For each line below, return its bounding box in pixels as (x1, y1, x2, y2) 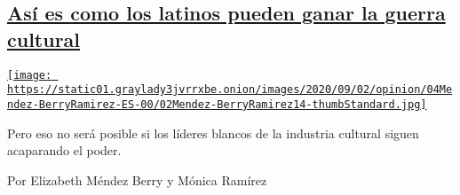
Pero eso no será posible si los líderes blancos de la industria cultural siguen (7, 123, 419, 142)
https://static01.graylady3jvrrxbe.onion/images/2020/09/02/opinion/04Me (7, 83, 453, 97)
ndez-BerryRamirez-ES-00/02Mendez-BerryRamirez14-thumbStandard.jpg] (7, 97, 427, 111)
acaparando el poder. (7, 141, 122, 160)
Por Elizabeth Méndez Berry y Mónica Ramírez (7, 170, 267, 189)
